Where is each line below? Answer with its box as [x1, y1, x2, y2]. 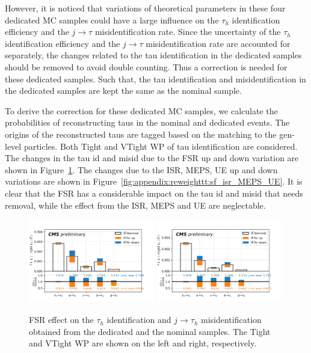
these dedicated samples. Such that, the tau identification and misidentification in [5, 72, 306, 85]
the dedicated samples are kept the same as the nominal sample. [5, 84, 242, 97]
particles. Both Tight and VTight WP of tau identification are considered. [23, 140, 298, 152]
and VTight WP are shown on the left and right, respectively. [29, 337, 257, 349]
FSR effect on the [29, 313, 94, 326]
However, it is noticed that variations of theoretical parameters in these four [5, 2, 286, 14]
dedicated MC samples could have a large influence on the [5, 13, 219, 26]
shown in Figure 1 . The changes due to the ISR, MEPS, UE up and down [5, 163, 278, 176]
